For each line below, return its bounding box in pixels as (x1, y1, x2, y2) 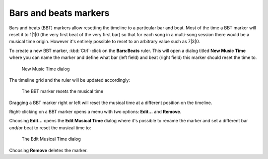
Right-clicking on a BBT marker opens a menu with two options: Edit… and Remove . (9, 109, 182, 115)
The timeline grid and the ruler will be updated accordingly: (9, 77, 130, 83)
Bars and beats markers (9, 7, 110, 18)
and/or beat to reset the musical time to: (9, 124, 91, 131)
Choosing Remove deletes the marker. (9, 147, 88, 153)
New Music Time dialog (21, 66, 70, 72)
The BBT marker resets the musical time (21, 88, 104, 94)
